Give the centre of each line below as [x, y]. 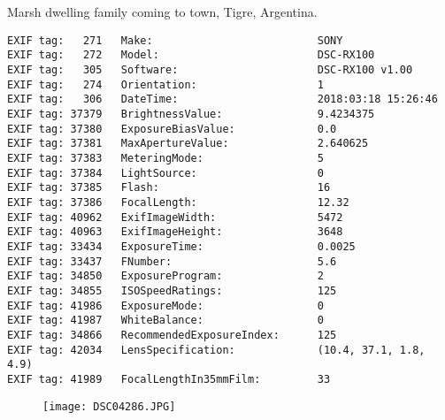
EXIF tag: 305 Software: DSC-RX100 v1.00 [210, 70]
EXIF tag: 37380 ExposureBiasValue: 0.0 [172, 129]
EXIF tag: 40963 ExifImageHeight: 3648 [175, 232]
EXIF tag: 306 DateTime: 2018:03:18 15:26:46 [222, 99]
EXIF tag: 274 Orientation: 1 [165, 84]
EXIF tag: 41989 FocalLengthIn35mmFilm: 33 [169, 379]
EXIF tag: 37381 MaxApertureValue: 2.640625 [188, 144]
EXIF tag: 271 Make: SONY [175, 40]
